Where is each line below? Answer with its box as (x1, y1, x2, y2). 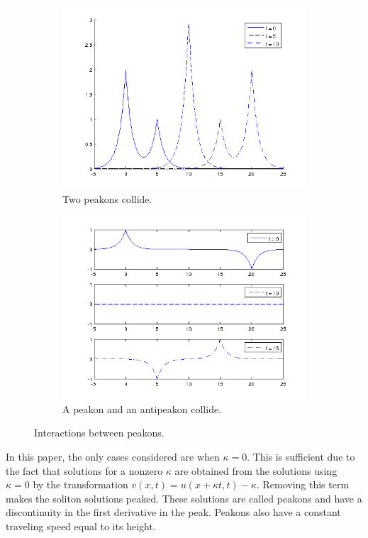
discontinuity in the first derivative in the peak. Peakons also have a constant (6, 505, 341, 520)
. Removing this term (256, 477, 350, 492)
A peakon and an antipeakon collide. (62, 401, 222, 416)
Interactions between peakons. (34, 425, 165, 440)
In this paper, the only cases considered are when (6, 449, 220, 463)
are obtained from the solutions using (174, 463, 338, 478)
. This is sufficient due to (247, 449, 355, 463)
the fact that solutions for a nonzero (6, 463, 163, 478)
